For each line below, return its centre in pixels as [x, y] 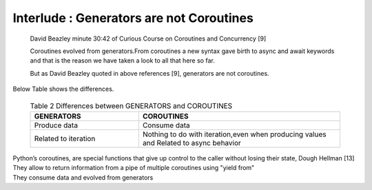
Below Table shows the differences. [63, 89]
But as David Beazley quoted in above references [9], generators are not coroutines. [149, 73]
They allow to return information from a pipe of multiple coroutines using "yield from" [134, 168]
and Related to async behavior [192, 142]
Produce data [56, 125]
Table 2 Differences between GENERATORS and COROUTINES [131, 105]
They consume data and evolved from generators [83, 177]
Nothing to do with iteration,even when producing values [234, 134]
